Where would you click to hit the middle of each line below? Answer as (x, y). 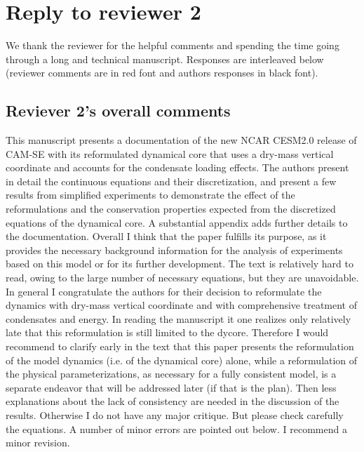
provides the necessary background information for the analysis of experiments (174, 250)
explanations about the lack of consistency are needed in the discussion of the (173, 401)
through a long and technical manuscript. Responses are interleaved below (165, 59)
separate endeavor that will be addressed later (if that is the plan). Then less (171, 387)
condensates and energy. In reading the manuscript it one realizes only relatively (178, 318)
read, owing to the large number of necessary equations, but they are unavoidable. (182, 278)
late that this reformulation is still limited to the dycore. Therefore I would (167, 332)
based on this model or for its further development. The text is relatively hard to (180, 264)
